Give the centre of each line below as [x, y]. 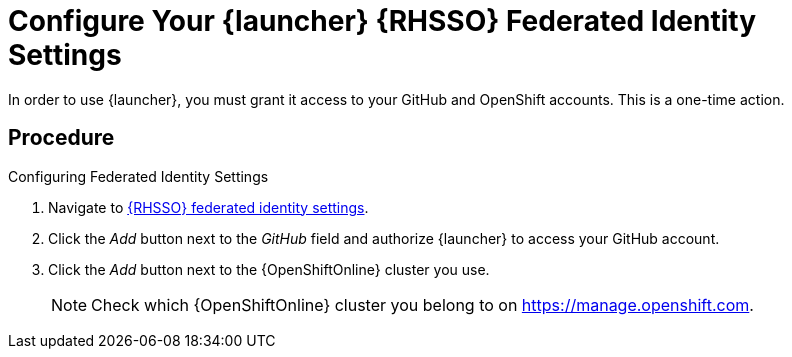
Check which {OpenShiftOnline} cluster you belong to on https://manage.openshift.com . [422, 304]
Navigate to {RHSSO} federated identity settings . [208, 207]
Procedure [61, 138]
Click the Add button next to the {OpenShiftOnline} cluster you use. [269, 269]
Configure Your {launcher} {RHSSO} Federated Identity [382, 21]
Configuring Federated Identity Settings [138, 176]
